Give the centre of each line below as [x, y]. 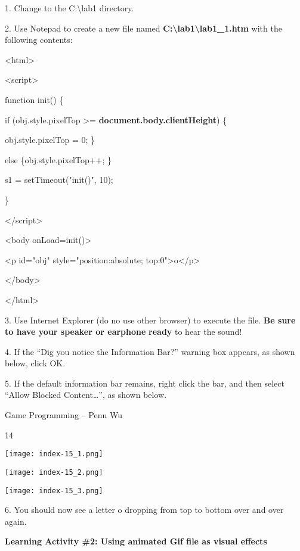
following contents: [39, 40]
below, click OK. [35, 363]
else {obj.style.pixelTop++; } [58, 159]
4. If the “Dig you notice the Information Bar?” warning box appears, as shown [150, 351]
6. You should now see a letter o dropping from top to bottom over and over [144, 510]
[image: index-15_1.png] [54, 454]
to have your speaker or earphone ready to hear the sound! [123, 331]
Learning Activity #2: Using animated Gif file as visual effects [136, 541]
